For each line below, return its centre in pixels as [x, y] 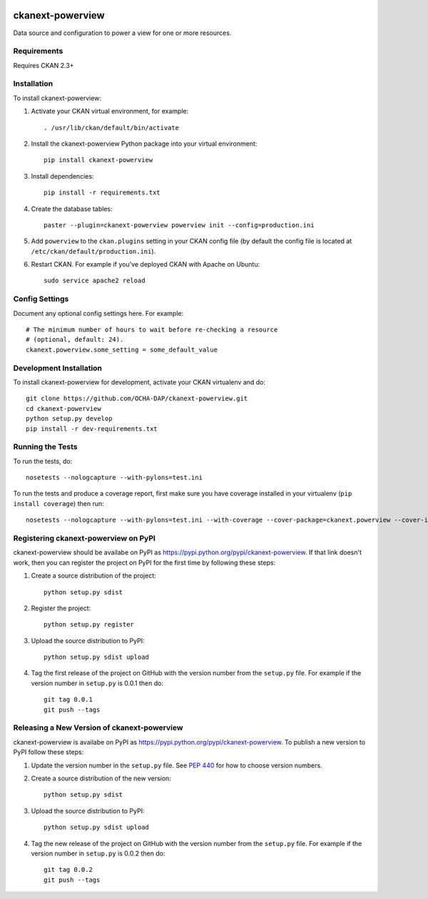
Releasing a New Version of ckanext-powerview [98, 727]
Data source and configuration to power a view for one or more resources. [122, 33]
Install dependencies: [62, 176]
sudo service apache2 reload [95, 281]
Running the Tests [45, 447]
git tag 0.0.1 [68, 700]
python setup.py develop [69, 419]
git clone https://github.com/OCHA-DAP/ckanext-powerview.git [137, 399]
